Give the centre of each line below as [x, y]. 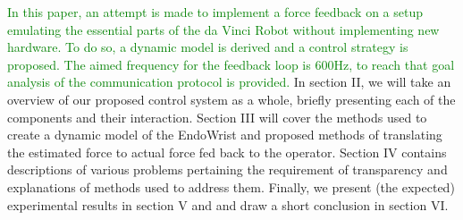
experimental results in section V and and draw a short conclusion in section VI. [228, 204]
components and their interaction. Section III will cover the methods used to [217, 117]
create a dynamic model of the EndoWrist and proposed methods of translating [225, 135]
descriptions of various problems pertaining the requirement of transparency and [227, 169]
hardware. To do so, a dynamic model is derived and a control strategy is [208, 47]
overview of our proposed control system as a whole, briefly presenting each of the [231, 99]
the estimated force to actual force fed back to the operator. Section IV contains [227, 152]
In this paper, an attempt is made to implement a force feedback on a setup [215, 12]
